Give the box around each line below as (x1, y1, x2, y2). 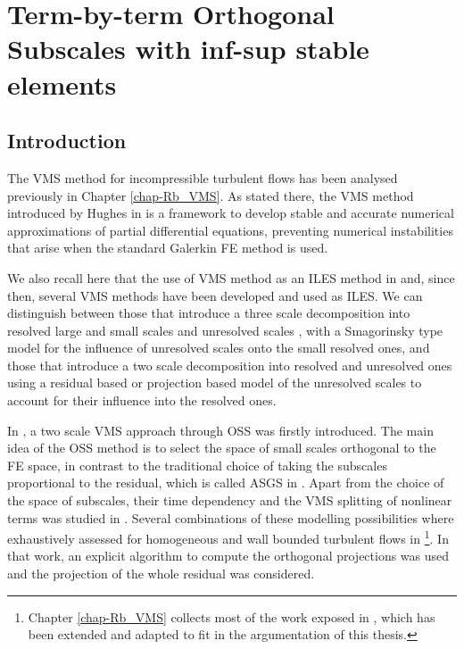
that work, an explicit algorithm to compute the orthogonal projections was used (7, 546, 450, 565)
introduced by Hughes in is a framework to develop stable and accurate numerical (7, 204, 454, 222)
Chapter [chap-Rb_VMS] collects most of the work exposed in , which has (28, 607, 435, 626)
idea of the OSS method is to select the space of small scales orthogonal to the (7, 438, 436, 457)
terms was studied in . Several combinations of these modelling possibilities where (7, 508, 454, 527)
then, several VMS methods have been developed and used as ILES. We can (7, 286, 423, 304)
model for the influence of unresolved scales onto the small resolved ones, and (7, 338, 430, 357)
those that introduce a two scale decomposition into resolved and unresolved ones (7, 355, 452, 374)
